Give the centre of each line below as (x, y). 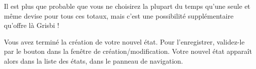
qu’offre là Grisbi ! (32, 25)
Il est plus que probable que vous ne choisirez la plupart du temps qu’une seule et (127, 6)
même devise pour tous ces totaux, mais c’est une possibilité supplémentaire (119, 15)
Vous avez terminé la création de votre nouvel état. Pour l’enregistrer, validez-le (124, 41)
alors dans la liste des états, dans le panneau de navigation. (94, 60)
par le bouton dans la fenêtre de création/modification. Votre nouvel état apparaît (128, 51)
